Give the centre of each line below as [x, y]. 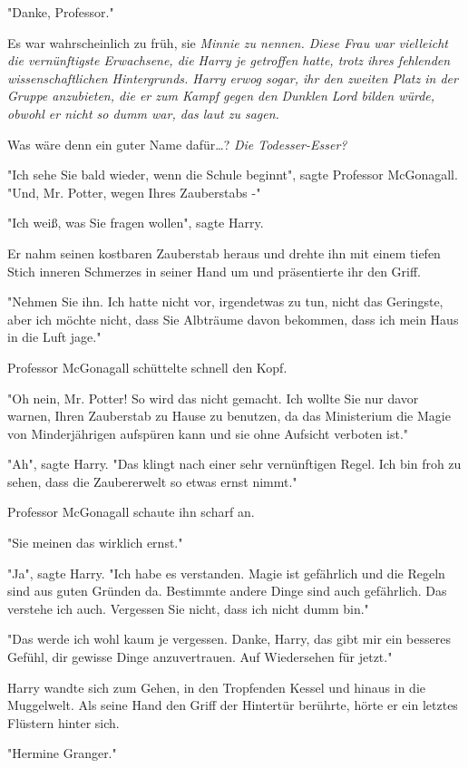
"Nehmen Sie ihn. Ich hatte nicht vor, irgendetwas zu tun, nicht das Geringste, [225, 301]
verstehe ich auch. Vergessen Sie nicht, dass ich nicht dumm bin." [188, 608]
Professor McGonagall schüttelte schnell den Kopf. [147, 367]
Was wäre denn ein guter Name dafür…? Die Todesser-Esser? [177, 144]
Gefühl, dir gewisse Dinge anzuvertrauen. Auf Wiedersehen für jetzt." [200, 657]
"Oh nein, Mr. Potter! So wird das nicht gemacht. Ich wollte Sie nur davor [213, 398]
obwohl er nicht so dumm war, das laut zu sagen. [143, 113]
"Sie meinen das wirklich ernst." [95, 543]
